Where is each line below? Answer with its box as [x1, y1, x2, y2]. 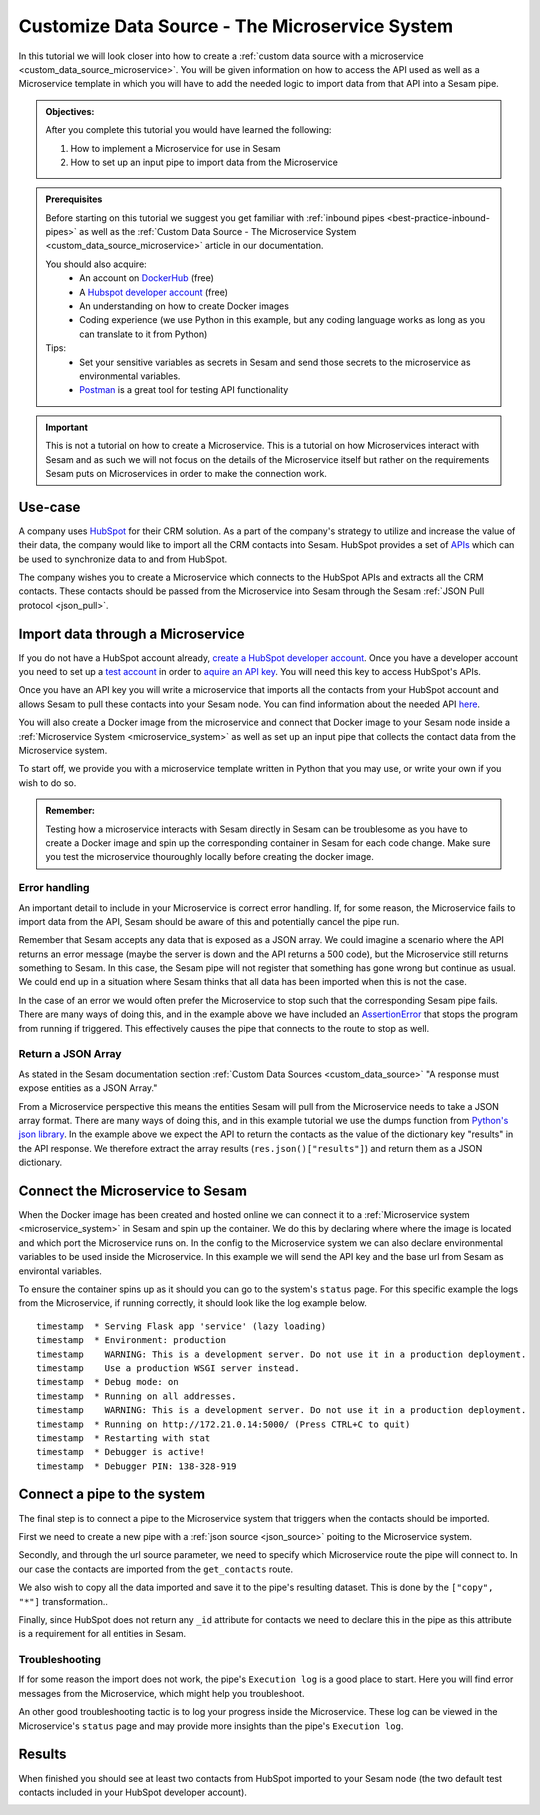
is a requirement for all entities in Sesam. [18, 1628, 187, 1640]
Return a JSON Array [18, 1047, 122, 1061]
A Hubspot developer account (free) [79, 286, 229, 298]
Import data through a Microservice [18, 625, 245, 642]
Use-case [18, 498, 81, 515]
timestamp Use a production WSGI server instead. [36, 1362, 300, 1374]
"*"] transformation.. [18, 1595, 109, 1607]
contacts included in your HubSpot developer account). [18, 1786, 247, 1798]
